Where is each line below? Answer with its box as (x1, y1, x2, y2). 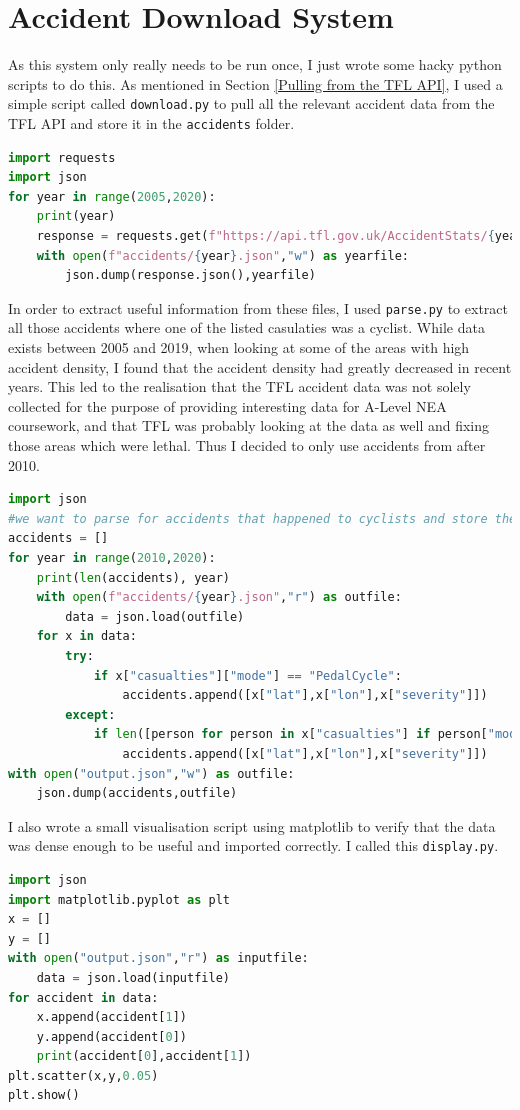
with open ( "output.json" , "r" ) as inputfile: (8, 951, 309, 966)
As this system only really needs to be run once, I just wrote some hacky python (8, 54, 502, 75)
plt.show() (8, 1088, 80, 1103)
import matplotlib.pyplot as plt (8, 892, 230, 907)
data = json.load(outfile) (65, 609, 245, 624)
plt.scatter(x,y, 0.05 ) (8, 1068, 159, 1083)
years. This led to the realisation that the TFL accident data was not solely (8, 376, 471, 397)
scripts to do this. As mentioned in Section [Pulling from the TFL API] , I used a (8, 73, 503, 94)
